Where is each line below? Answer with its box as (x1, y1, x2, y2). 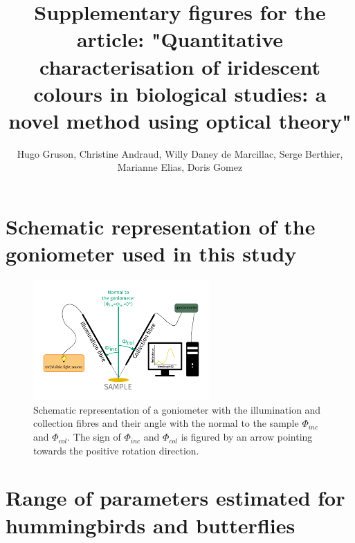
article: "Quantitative (76, 25, 284, 53)
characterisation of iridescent (39, 52, 320, 80)
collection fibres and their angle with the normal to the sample (33, 416, 299, 430)
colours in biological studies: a (33, 79, 327, 107)
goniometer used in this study (6, 239, 297, 268)
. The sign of (67, 430, 121, 444)
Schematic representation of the (6, 212, 316, 241)
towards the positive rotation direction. (33, 443, 199, 457)
